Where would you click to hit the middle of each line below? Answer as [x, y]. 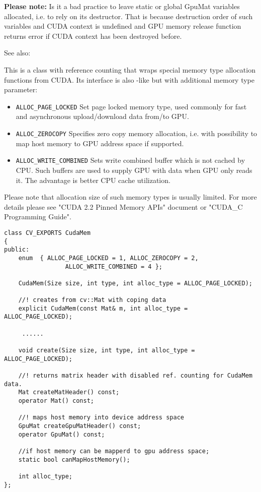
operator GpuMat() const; [62, 434]
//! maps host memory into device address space [101, 418]
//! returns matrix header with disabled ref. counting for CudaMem [135, 376]
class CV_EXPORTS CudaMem [47, 233]
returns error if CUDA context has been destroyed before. [93, 36]
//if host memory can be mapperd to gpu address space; [114, 451]
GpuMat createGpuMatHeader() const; [80, 426]
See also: [17, 53]
